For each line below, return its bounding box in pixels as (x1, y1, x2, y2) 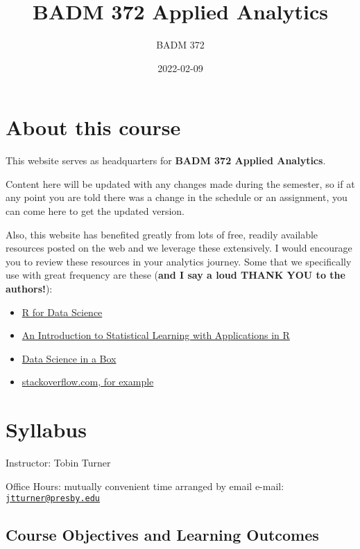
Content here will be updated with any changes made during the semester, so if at (6, 176, 355, 191)
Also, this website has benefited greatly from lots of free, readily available (6, 227, 318, 241)
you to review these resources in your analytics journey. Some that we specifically (6, 254, 352, 268)
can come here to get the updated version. (6, 204, 185, 218)
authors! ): (6, 281, 53, 295)
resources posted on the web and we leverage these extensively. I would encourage (6, 241, 352, 255)
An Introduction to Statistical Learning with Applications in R (22, 328, 290, 342)
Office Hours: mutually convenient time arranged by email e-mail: (6, 478, 284, 493)
